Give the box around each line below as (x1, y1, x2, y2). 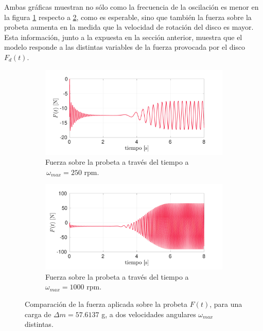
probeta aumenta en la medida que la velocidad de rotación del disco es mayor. (4, 22, 254, 32)
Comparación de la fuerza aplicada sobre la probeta (25, 299, 188, 309)
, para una (209, 299, 242, 309)
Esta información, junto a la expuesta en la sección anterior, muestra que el (4, 31, 242, 42)
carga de (25, 308, 51, 319)
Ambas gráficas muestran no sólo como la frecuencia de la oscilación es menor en (4, 2, 259, 12)
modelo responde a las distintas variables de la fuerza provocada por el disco (4, 42, 246, 52)
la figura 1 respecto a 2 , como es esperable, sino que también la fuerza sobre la (4, 11, 252, 22)
